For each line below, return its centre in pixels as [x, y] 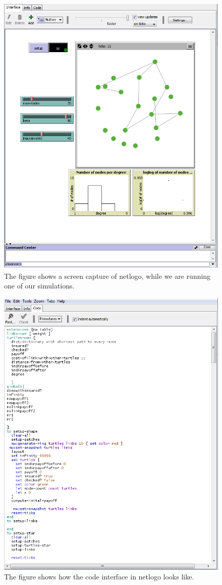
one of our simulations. [39, 286]
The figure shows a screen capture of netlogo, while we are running [107, 276]
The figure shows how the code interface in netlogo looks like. [99, 577]
